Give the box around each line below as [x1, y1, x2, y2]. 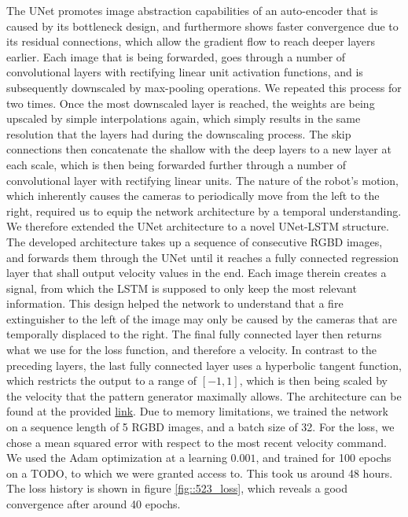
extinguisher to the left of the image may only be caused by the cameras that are [6, 310, 397, 327]
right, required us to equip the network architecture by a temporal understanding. [6, 202, 402, 219]
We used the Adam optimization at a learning [6, 449, 227, 466]
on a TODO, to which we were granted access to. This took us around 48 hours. [6, 464, 393, 481]
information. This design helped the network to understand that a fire [6, 295, 344, 312]
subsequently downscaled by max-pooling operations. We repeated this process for [6, 79, 402, 95]
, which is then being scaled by [239, 372, 388, 389]
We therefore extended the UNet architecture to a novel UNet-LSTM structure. [6, 218, 389, 234]
